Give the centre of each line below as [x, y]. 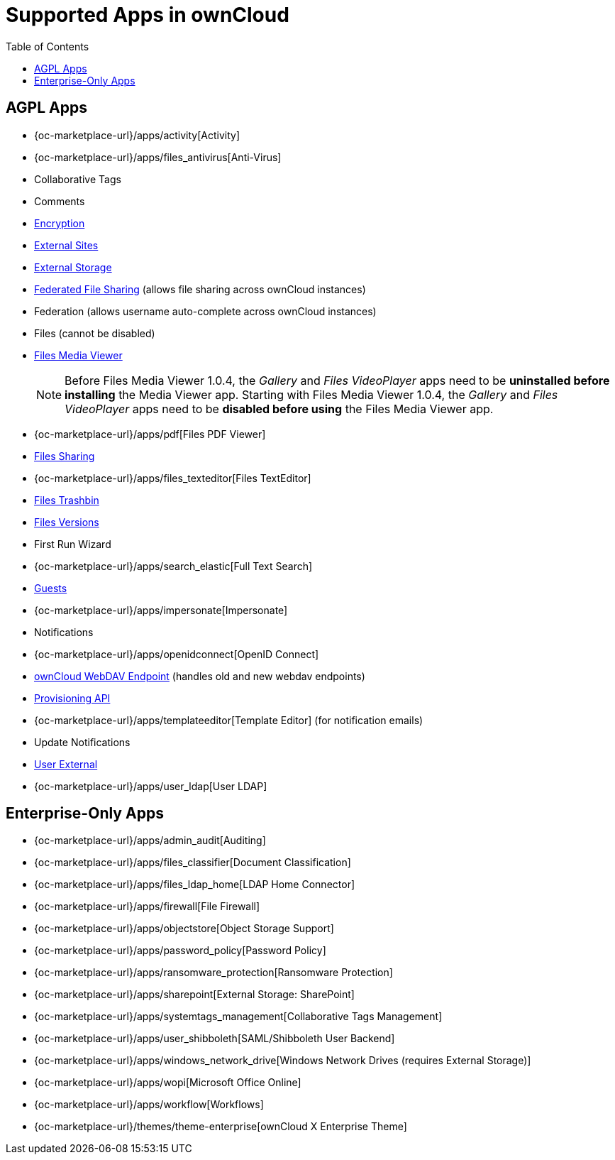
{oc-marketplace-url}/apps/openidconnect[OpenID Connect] [177, 654]
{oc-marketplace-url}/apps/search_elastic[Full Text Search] [173, 566]
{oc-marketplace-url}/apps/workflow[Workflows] [149, 1105]
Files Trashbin [67, 500]
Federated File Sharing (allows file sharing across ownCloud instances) [200, 289]
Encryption [60, 223]
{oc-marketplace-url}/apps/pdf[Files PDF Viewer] [150, 434]
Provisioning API [72, 698]
